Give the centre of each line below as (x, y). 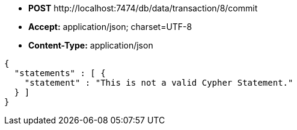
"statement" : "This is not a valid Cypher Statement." (159, 83)
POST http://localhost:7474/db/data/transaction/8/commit (143, 8)
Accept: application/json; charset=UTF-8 (110, 27)
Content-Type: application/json (91, 45)
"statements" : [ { (60, 73)
